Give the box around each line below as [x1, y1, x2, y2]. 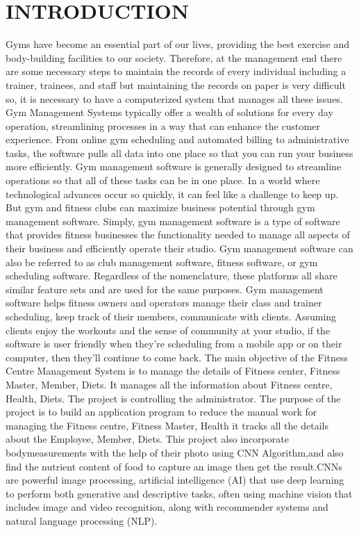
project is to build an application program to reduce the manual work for [6, 404, 317, 419]
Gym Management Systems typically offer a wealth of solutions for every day [6, 105, 333, 120]
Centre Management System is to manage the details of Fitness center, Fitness [6, 363, 340, 378]
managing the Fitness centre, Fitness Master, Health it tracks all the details [6, 418, 328, 432]
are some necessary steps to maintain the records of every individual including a [6, 64, 347, 79]
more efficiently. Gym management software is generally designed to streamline [6, 159, 342, 174]
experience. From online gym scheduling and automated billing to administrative [6, 132, 349, 147]
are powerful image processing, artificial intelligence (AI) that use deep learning [6, 473, 344, 487]
